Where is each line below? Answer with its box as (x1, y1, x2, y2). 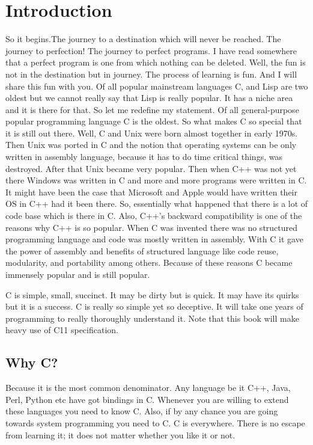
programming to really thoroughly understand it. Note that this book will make (5, 311, 299, 324)
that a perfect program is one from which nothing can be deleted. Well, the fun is (5, 56, 306, 69)
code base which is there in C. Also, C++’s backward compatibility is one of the (5, 209, 302, 222)
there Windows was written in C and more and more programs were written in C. (5, 174, 307, 186)
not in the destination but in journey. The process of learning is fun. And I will (5, 67, 297, 80)
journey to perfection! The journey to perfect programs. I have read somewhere (5, 44, 297, 57)
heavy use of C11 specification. (5, 324, 118, 336)
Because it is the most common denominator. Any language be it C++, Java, (5, 381, 291, 394)
